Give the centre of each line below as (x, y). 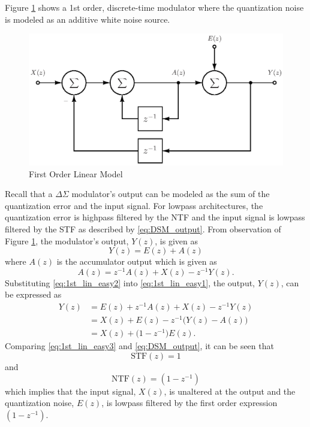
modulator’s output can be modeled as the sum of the (171, 194)
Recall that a (29, 194)
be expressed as (33, 294)
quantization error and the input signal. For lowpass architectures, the (134, 205)
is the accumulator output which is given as (137, 261)
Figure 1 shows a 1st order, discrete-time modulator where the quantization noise (154, 7)
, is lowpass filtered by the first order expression (189, 403)
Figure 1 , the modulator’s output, (67, 240)
